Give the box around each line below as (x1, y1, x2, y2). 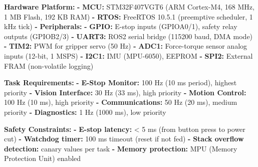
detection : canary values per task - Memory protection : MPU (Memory (4, 143, 237, 153)
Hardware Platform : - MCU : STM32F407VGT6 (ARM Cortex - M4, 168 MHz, (4, 2, 254, 12)
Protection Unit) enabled (4, 153, 81, 163)
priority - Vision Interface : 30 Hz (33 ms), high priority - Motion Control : (4, 87, 246, 97)
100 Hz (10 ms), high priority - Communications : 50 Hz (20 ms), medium (4, 97, 237, 107)
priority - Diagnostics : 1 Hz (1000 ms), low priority (4, 106, 166, 117)
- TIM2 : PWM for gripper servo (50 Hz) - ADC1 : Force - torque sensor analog (4, 41, 247, 51)
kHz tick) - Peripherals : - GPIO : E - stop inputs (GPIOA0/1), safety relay (4, 21, 237, 32)
